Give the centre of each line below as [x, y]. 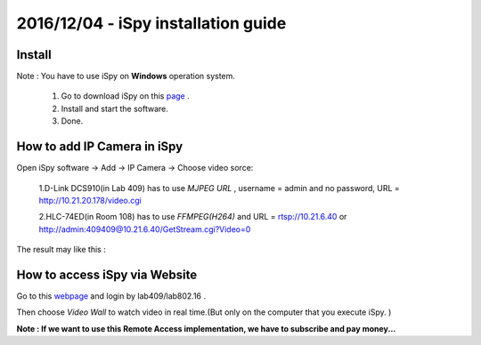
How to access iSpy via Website [107, 274]
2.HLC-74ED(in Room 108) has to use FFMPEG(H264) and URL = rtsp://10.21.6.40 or [193, 217]
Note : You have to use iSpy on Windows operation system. [126, 76]
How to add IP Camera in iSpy [100, 147]
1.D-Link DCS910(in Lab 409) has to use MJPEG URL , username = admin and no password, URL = [219, 188]
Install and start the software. [114, 108]
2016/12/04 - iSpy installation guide [151, 23]
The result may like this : [61, 250]
